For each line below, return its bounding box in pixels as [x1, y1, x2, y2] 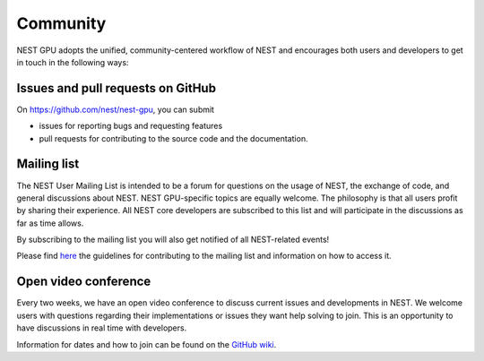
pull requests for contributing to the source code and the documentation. [39, 133, 308, 143]
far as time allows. [16, 218, 84, 228]
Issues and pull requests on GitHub [16, 81, 217, 96]
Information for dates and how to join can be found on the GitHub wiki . [16, 339, 277, 349]
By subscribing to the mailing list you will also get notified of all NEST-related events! [16, 234, 330, 245]
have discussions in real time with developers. [16, 322, 187, 333]
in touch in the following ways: [16, 56, 129, 67]
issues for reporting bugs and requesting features [39, 121, 223, 132]
